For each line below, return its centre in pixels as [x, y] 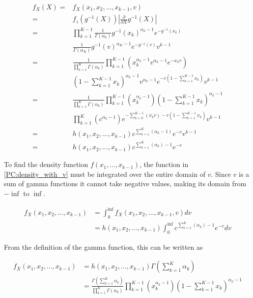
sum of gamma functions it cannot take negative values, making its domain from [125, 183]
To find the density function [46, 164]
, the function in [164, 164]
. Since [221, 174]
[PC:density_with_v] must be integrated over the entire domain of [105, 174]
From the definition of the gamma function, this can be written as [103, 247]
